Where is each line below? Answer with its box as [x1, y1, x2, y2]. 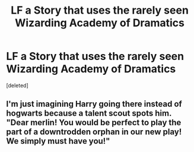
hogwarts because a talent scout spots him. [6, 108, 172, 119]
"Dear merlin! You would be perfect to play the [6, 118, 182, 128]
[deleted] [6, 81, 28, 89]
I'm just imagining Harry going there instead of [6, 99, 182, 109]
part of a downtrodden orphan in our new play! [6, 127, 182, 137]
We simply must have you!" [6, 136, 110, 146]
